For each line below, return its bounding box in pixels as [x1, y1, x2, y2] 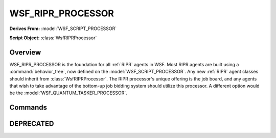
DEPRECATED [9, 120, 54, 128]
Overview [9, 48, 41, 57]
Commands [9, 103, 48, 112]
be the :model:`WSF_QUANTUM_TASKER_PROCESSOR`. [9, 90, 127, 96]
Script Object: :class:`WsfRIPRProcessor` [9, 35, 97, 41]
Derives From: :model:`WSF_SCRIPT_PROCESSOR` [9, 25, 117, 32]
